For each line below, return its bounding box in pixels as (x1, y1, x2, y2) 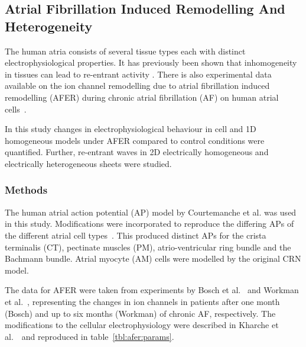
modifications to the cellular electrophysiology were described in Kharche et (5, 319, 279, 331)
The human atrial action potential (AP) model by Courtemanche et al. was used (5, 205, 297, 218)
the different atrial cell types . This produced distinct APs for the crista (5, 229, 266, 241)
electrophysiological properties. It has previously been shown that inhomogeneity (5, 56, 297, 69)
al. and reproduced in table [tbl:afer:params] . (5, 330, 174, 342)
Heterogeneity (5, 17, 93, 35)
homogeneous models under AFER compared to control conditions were (5, 134, 265, 146)
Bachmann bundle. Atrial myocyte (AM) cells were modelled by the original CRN (5, 252, 301, 265)
